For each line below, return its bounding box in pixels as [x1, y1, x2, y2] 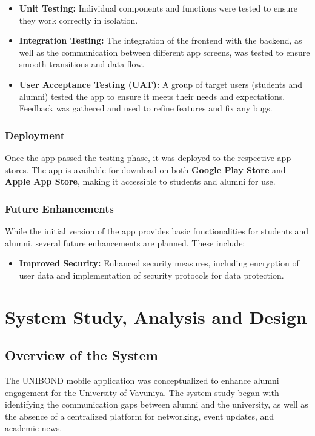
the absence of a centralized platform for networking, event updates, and [5, 409, 274, 422]
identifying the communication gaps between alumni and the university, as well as [5, 398, 308, 411]
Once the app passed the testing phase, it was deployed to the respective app [5, 151, 291, 163]
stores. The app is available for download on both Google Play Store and [5, 163, 286, 176]
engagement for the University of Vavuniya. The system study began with [5, 386, 279, 398]
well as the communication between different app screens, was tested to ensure [19, 45, 310, 58]
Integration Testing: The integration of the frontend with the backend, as [19, 34, 302, 47]
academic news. [5, 421, 62, 434]
